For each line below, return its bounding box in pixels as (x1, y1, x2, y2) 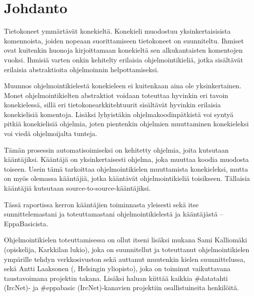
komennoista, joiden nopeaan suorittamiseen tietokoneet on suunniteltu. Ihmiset (4, 35, 244, 45)
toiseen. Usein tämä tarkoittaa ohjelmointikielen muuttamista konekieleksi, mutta (4, 163, 248, 174)
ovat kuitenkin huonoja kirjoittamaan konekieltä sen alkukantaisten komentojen (4, 45, 243, 55)
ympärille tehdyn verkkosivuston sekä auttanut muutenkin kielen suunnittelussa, (4, 254, 246, 264)
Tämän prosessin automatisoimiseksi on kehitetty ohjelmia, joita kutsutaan (4, 144, 229, 155)
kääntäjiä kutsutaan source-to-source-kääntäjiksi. (4, 183, 151, 193)
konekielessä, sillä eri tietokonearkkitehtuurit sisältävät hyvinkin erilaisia (4, 99, 221, 110)
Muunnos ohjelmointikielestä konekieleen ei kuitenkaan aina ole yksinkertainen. (4, 80, 242, 91)
